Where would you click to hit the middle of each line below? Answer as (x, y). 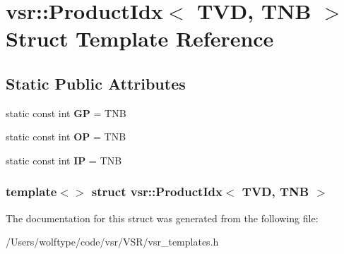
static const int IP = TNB (64, 160)
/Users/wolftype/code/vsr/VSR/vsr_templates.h (112, 242)
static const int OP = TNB (66, 137)
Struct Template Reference (140, 38)
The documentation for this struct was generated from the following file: (162, 218)
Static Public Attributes (96, 83)
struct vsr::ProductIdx (157, 192)
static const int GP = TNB (66, 113)
